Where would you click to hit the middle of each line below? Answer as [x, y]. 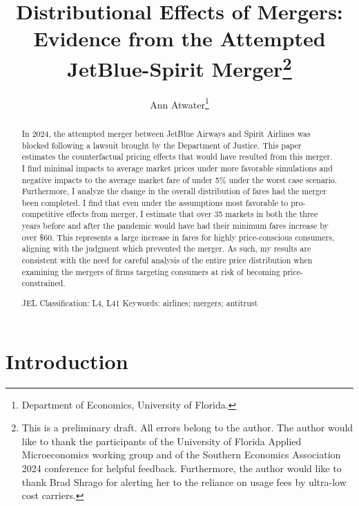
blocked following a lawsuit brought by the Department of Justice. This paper [162, 145]
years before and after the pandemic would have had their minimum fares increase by [175, 226]
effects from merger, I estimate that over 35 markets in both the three [192, 214]
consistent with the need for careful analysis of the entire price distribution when [167, 260]
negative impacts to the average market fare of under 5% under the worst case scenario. [179, 179]
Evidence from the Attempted [179, 38]
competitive [43, 214]
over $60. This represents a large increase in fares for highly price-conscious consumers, [178, 237]
